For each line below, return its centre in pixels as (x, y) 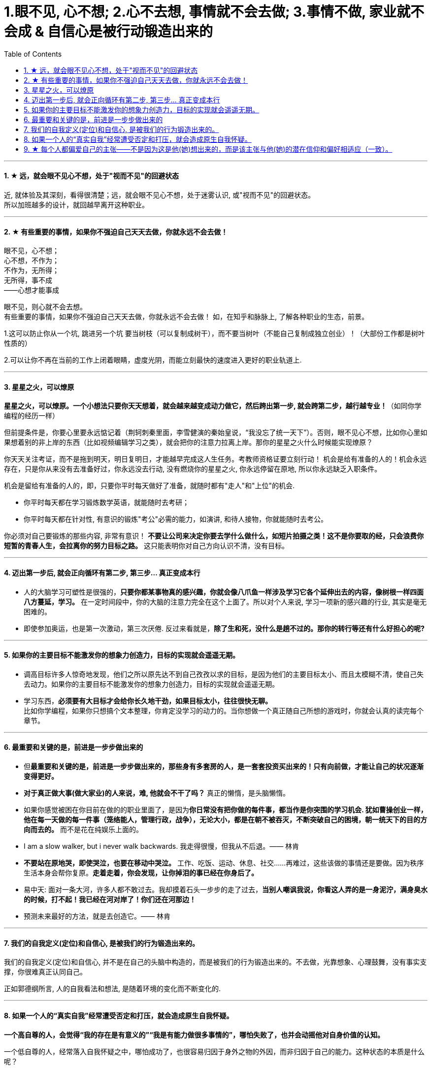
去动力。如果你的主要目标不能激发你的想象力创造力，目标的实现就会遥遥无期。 (151, 684)
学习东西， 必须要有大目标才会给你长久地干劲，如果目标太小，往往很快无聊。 (148, 701)
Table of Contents (33, 54)
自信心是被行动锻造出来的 (130, 32)
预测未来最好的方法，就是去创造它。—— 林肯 (97, 916)
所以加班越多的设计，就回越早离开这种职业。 (76, 204)
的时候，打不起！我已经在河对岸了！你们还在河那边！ (110, 900)
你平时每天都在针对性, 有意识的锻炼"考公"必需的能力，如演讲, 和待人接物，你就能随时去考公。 (176, 519)
